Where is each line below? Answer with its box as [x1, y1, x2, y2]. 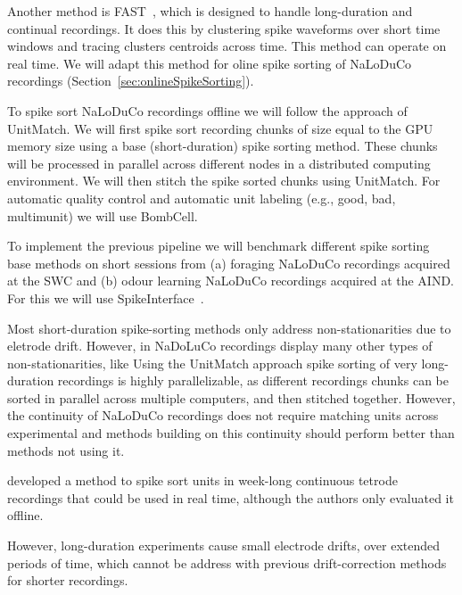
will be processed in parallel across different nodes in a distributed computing [7, 153, 431, 172]
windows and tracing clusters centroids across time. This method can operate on [7, 37, 447, 55]
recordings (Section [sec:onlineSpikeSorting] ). [7, 71, 254, 90]
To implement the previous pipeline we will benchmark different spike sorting [7, 236, 430, 255]
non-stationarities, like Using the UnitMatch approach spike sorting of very [7, 353, 417, 372]
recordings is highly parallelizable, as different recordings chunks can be [57, 371, 449, 390]
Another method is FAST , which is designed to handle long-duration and [7, 2, 413, 20]
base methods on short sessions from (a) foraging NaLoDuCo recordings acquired [7, 253, 450, 272]
